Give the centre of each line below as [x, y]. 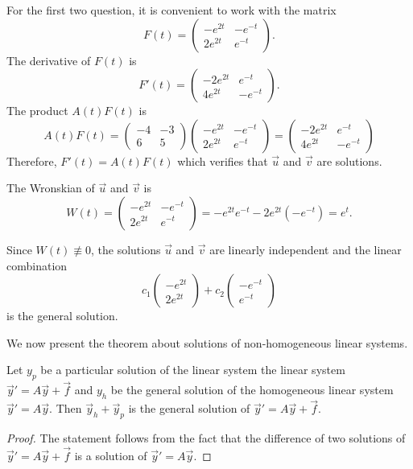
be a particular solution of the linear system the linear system [193, 370]
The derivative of [49, 60]
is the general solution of [189, 408]
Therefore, [32, 160]
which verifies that [223, 160]
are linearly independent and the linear [306, 249]
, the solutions [126, 249]
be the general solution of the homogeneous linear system [252, 390]
